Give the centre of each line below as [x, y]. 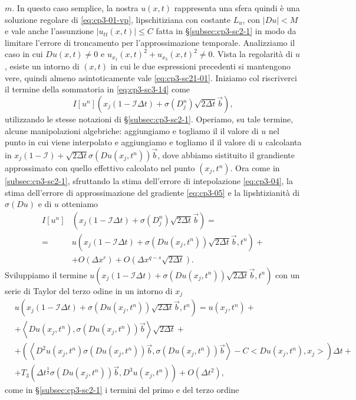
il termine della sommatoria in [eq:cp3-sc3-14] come [98, 89]
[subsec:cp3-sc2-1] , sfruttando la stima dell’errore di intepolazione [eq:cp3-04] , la [149, 181]
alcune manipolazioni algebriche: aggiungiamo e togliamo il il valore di [132, 130]
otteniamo [80, 204]
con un [288, 274]
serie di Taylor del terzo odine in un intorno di [89, 290]
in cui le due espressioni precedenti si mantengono [200, 66]
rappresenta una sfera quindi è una [237, 8]
